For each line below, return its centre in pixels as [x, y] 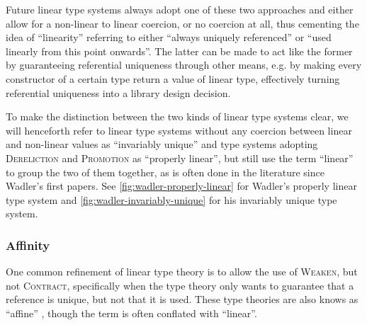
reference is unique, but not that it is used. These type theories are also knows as [182, 299]
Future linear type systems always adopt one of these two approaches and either [180, 9]
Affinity [28, 245]
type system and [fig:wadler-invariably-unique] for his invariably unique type [171, 199]
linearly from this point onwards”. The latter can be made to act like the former [179, 51]
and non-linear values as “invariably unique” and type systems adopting [162, 144]
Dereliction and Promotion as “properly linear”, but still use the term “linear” [180, 158]
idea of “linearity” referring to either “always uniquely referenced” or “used [169, 37]
